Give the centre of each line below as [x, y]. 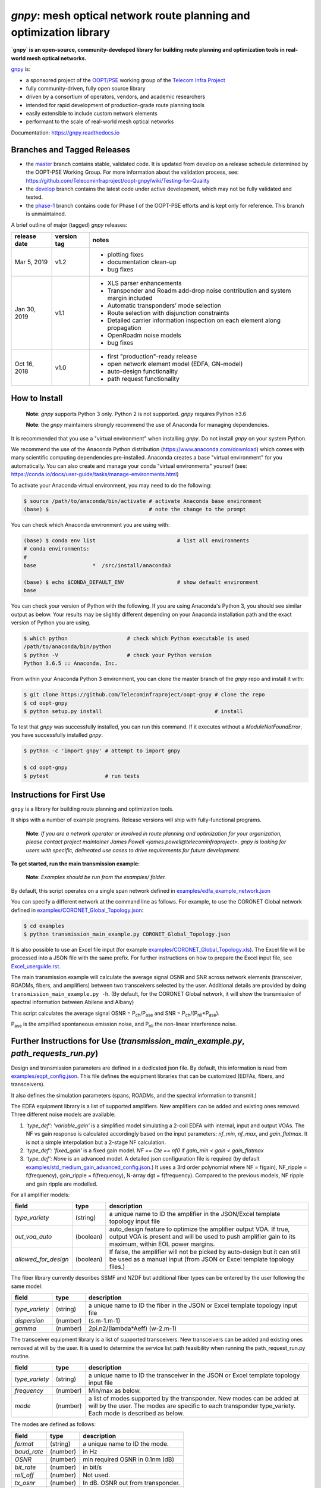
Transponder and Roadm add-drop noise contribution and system [199, 290]
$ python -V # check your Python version [118, 655]
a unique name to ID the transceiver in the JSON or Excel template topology [194, 1376]
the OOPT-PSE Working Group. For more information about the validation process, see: [132, 172]
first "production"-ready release [152, 356]
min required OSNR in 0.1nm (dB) [129, 1459]
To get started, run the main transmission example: [75, 864]
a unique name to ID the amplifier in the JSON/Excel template [195, 1214]
